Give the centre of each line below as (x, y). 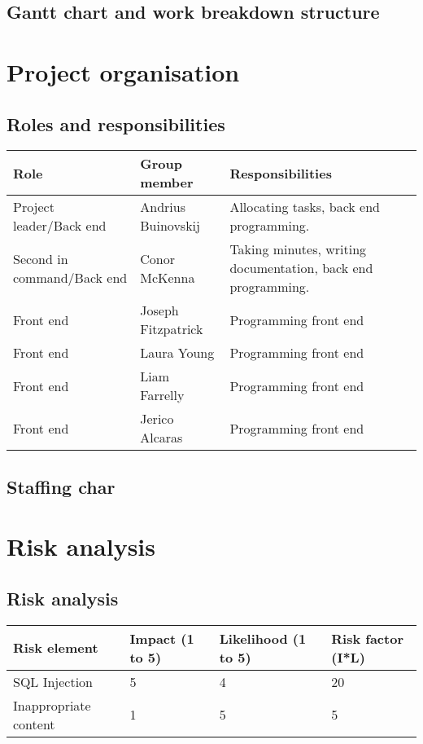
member (167, 183)
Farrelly (162, 395)
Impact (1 (162, 638)
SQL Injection (53, 681)
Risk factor (367, 638)
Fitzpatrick (172, 329)
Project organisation (123, 71)
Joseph (159, 310)
